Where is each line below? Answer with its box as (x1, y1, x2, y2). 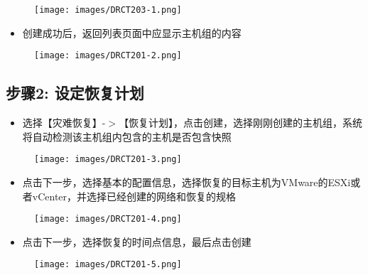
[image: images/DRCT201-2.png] (34, 50, 182, 61)
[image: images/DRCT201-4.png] (34, 214, 182, 225)
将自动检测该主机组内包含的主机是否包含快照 (22, 129, 232, 144)
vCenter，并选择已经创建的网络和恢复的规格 (32, 188, 237, 203)
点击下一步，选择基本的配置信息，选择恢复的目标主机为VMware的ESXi (22, 174, 351, 189)
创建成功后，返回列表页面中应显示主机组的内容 (22, 25, 242, 40)
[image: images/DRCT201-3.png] (34, 154, 182, 165)
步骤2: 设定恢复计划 (6, 82, 144, 104)
